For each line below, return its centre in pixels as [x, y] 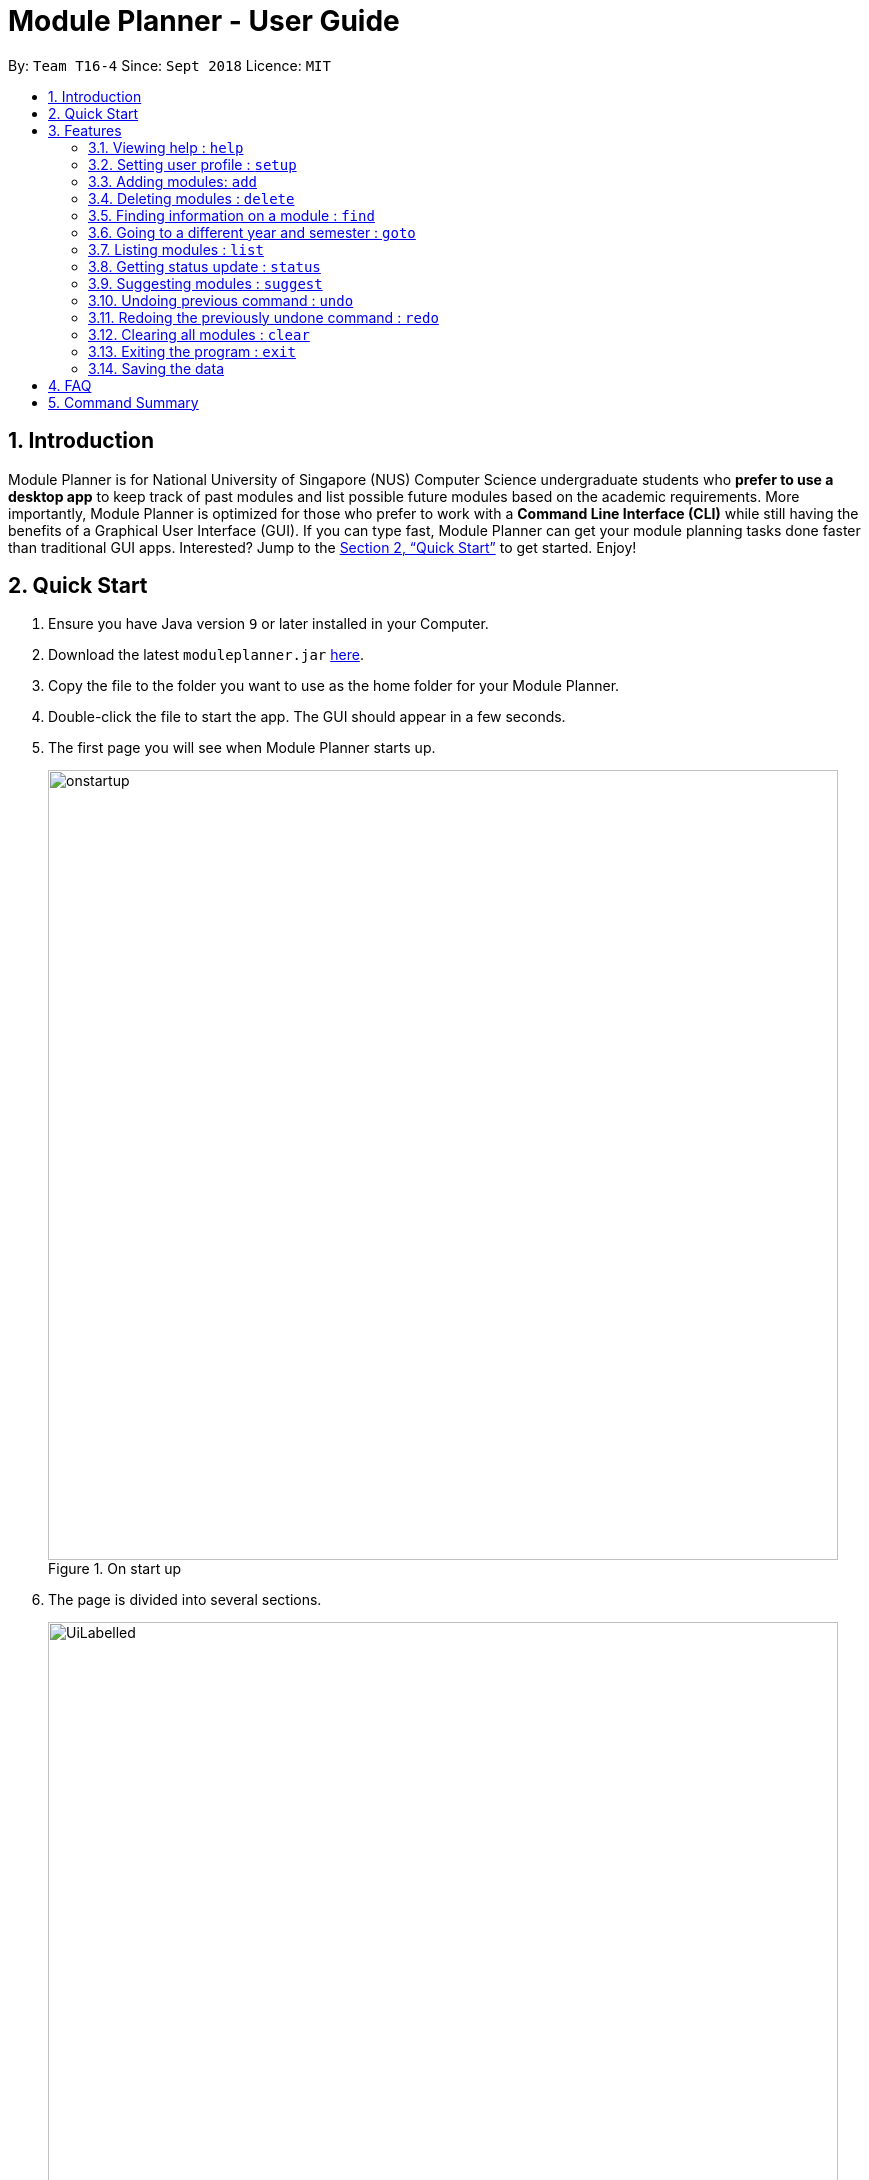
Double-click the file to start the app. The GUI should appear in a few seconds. [307, 717]
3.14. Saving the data [156, 368]
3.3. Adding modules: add [173, 181]
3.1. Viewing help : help [166, 147]
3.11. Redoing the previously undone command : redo [263, 317]
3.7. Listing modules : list [176, 249]
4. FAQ [70, 385]
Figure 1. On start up [114, 1569]
